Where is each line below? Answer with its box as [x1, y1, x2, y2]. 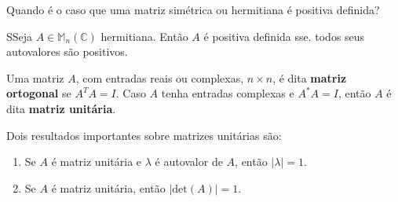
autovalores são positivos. [6, 43, 128, 60]
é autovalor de [155, 153, 223, 170]
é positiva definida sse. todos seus [203, 28, 365, 44]
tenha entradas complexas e [161, 85, 294, 101]
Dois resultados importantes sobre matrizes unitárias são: [6, 127, 282, 143]
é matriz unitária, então [51, 179, 166, 196]
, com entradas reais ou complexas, [75, 69, 244, 86]
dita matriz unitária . [6, 100, 116, 116]
